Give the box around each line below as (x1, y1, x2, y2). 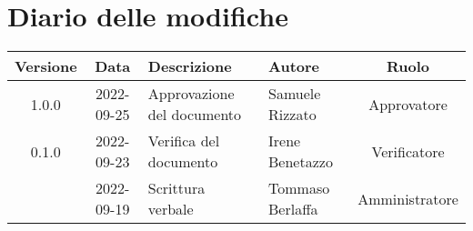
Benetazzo (268, 151, 333, 173)
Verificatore (371, 140, 445, 162)
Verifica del (147, 130, 220, 152)
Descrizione (147, 55, 232, 77)
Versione (15, 55, 77, 77)
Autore (268, 55, 320, 77)
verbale (147, 198, 194, 220)
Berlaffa (268, 198, 318, 220)
